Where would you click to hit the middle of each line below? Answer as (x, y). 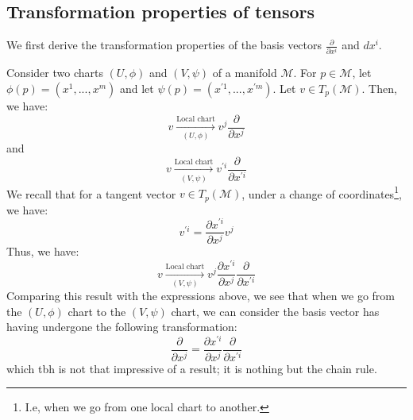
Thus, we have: (43, 251)
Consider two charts (55, 73)
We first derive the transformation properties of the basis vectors (164, 45)
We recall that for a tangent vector (91, 193)
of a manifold (245, 73)
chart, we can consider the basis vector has (275, 311)
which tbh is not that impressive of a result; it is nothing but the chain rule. (192, 368)
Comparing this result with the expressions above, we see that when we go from (201, 295)
